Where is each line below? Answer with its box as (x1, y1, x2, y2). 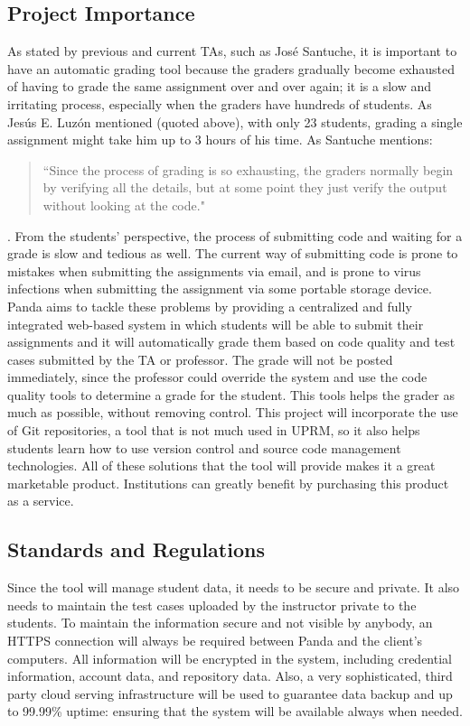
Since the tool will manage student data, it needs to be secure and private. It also (7, 578, 460, 597)
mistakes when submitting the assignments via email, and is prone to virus (7, 261, 421, 280)
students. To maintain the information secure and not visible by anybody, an (7, 613, 433, 632)
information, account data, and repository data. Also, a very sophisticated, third (7, 666, 453, 685)
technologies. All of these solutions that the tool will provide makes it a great (7, 456, 436, 475)
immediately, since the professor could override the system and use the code (7, 368, 428, 386)
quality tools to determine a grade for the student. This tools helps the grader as (7, 385, 455, 404)
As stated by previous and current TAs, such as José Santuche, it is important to (7, 42, 457, 60)
